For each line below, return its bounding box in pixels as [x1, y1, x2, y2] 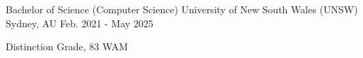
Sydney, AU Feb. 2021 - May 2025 [6, 15, 154, 30]
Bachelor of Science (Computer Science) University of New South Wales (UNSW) [6, 2, 358, 16]
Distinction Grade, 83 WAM [6, 39, 129, 54]
